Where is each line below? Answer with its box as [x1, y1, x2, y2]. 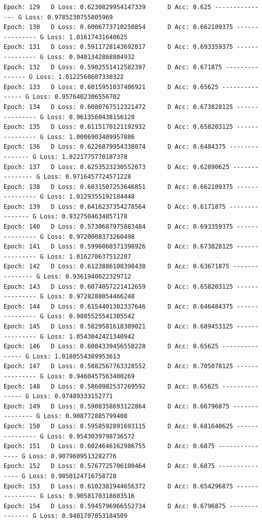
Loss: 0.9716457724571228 [43, 173, 131, 181]
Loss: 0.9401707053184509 [40, 512, 128, 520]
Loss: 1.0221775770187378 [40, 153, 128, 160]
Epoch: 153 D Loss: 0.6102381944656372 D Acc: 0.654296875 [4, 482, 234, 490]
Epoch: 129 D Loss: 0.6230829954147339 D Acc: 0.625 [4, 4, 212, 11]
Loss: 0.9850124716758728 [29, 472, 117, 480]
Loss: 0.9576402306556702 [33, 93, 121, 101]
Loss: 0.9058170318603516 [47, 492, 135, 500]
